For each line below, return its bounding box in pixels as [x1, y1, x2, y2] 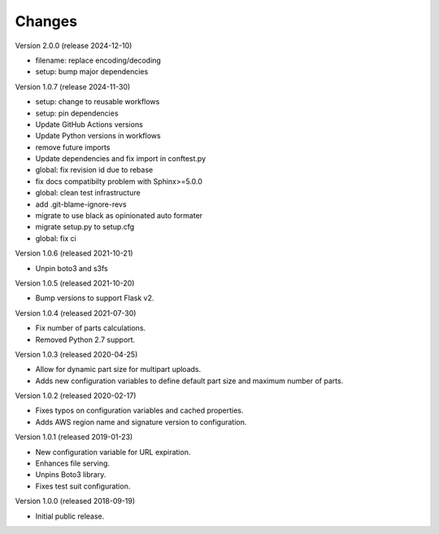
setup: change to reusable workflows [35, 97, 160, 107]
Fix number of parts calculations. [35, 323, 146, 333]
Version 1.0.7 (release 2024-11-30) [15, 81, 131, 91]
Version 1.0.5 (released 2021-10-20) [15, 278, 135, 288]
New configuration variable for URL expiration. [35, 447, 191, 457]
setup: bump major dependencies [35, 67, 149, 77]
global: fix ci [35, 233, 76, 243]
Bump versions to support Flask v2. [35, 293, 154, 303]
